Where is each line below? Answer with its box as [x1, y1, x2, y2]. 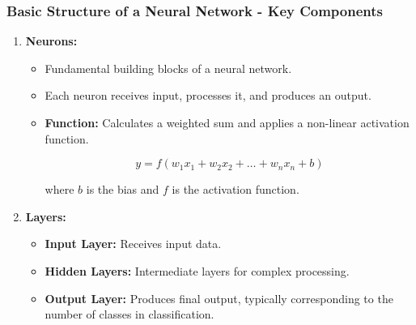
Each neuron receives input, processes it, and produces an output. [45, 87, 371, 104]
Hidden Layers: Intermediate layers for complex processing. [45, 262, 350, 279]
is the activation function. [172, 181, 299, 198]
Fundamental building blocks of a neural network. [45, 59, 292, 76]
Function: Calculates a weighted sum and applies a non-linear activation [45, 114, 410, 130]
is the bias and [86, 181, 159, 198]
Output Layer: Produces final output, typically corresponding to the [45, 289, 393, 306]
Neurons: [25, 32, 78, 49]
